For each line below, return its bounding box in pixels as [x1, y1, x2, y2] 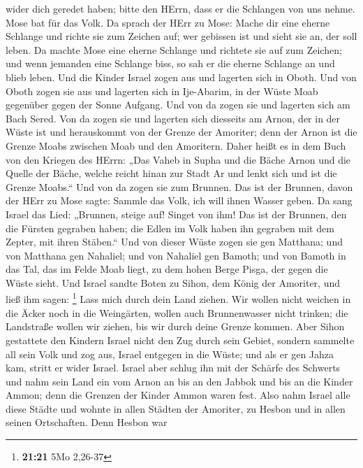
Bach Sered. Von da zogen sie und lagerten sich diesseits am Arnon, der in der [6, 111, 341, 125]
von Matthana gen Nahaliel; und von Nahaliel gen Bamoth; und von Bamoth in [6, 248, 346, 262]
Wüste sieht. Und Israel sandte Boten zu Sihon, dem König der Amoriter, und [6, 275, 340, 290]
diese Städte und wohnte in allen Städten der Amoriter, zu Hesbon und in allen [6, 401, 346, 416]
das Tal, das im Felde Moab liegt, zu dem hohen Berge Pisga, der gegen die [6, 262, 328, 276]
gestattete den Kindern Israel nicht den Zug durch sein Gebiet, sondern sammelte [6, 332, 355, 347]
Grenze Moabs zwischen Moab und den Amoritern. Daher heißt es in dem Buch [6, 138, 346, 153]
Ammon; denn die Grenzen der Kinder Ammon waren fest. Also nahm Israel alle [6, 388, 350, 402]
